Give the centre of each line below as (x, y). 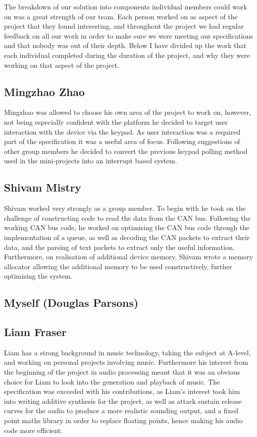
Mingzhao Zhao (45, 91)
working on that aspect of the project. (62, 65)
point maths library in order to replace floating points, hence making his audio (123, 420)
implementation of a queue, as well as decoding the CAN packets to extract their (127, 237)
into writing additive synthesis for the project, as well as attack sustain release (123, 401)
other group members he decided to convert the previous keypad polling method (126, 151)
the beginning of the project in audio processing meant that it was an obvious (122, 372)
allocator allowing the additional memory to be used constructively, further (118, 266)
